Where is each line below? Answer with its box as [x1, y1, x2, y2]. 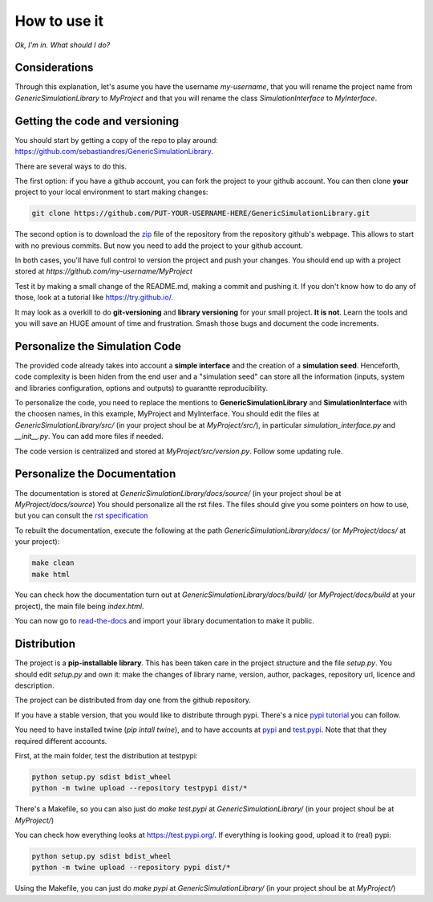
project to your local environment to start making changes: [14, 187, 208, 197]
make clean [31, 559, 75, 567]
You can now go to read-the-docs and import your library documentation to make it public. [14, 616, 314, 626]
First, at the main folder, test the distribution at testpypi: [14, 750, 198, 760]
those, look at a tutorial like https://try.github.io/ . [14, 293, 174, 303]
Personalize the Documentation [14, 467, 176, 481]
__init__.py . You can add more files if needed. [14, 432, 164, 441]
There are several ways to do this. [14, 161, 127, 171]
